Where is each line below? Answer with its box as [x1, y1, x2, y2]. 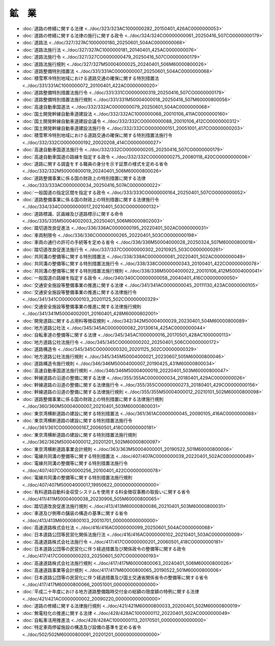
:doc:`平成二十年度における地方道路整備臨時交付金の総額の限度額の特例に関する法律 [22, 588, 200, 595]
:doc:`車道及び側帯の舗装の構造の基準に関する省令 [22, 510, 128, 517]
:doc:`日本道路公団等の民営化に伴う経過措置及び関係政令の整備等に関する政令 [22, 546, 186, 552]
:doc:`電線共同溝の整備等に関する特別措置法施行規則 [22, 474, 132, 481]
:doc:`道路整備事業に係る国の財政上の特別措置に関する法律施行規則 [22, 396, 164, 402]
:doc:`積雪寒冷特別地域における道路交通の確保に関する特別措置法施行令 [22, 132, 173, 139]
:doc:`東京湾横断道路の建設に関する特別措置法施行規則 [22, 432, 137, 438]
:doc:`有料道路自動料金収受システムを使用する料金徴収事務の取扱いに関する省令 [22, 489, 190, 495]
